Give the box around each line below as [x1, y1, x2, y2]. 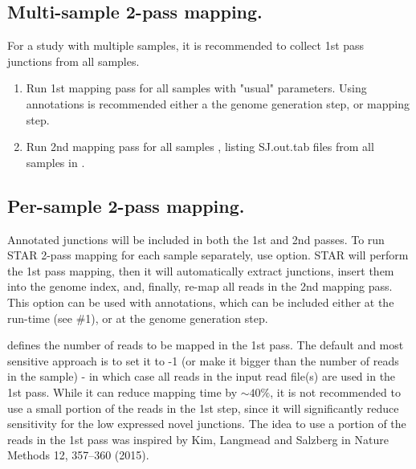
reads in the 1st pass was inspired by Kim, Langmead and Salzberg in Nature [7, 430, 389, 447]
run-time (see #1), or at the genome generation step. [7, 309, 268, 326]
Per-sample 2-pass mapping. [7, 193, 245, 218]
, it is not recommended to [270, 383, 401, 400]
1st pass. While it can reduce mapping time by [7, 383, 238, 400]
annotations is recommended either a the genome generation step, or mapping [26, 95, 410, 112]
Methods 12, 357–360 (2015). [7, 447, 149, 463]
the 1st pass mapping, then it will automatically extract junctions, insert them [7, 262, 394, 279]
